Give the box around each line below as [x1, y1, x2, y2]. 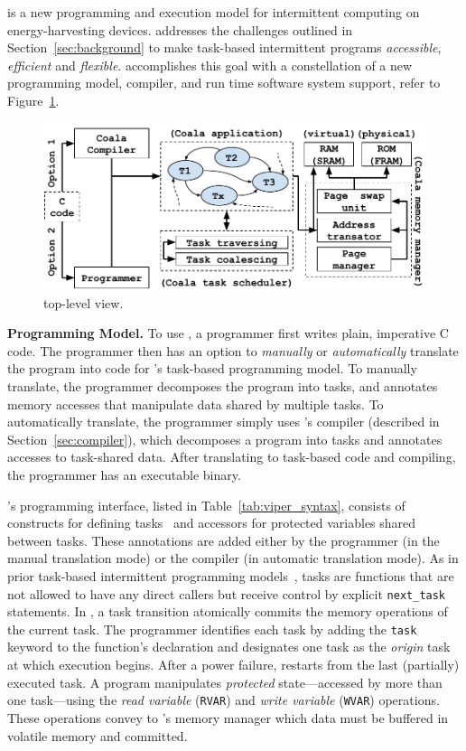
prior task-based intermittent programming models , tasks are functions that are [7, 566, 454, 585]
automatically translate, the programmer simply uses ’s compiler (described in [7, 412, 440, 431]
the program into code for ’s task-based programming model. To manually [7, 359, 417, 378]
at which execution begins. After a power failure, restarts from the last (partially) [7, 655, 460, 674]
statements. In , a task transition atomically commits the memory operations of [7, 602, 448, 621]
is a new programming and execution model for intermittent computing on [7, 3, 420, 21]
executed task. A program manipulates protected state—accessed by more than [7, 672, 443, 691]
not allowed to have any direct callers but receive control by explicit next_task [7, 584, 446, 603]
